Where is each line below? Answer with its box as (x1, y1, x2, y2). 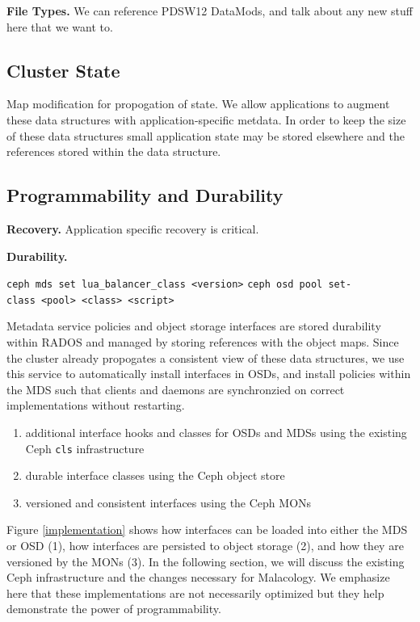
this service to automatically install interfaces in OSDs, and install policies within (6, 365, 411, 382)
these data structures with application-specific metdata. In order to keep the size (6, 111, 406, 128)
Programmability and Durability (6, 183, 283, 208)
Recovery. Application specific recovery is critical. (6, 220, 259, 237)
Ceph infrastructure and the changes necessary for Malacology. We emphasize (6, 569, 390, 586)
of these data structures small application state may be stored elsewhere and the (6, 127, 405, 144)
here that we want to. (6, 18, 113, 35)
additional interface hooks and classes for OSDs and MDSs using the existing (25, 424, 407, 441)
